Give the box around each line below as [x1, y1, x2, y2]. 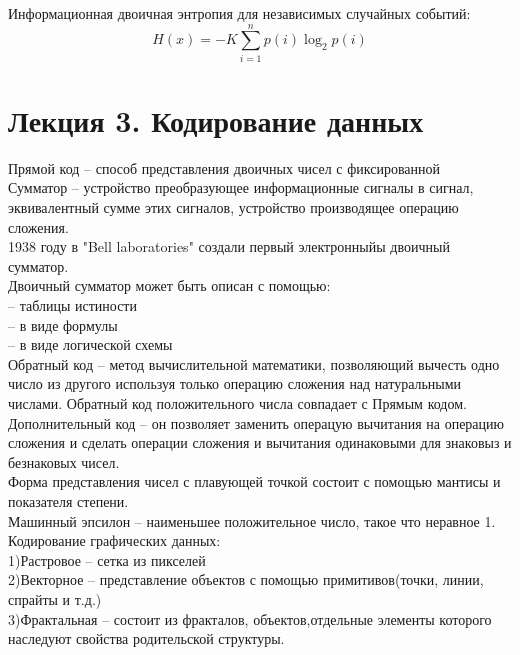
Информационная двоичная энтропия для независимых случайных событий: [8, 3, 471, 23]
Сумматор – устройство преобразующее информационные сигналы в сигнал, [8, 177, 474, 198]
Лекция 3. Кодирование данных [8, 99, 424, 140]
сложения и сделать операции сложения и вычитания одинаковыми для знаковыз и [8, 432, 512, 453]
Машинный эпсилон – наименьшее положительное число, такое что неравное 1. [8, 510, 496, 531]
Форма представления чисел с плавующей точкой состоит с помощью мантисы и [8, 471, 501, 492]
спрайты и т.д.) [8, 588, 102, 609]
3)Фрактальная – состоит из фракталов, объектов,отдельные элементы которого [8, 608, 492, 629]
